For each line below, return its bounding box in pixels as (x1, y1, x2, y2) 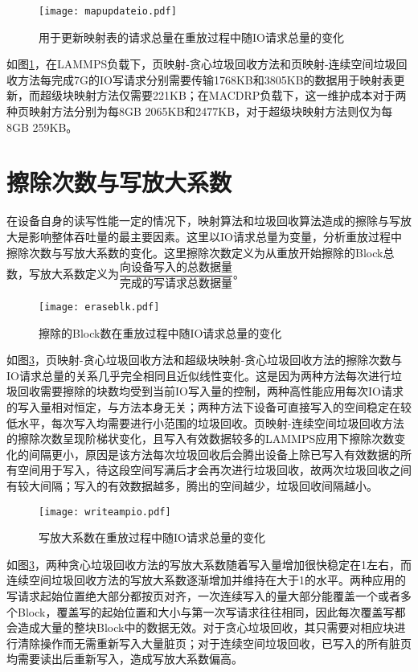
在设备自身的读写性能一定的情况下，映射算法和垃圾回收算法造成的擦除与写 (6, 212, 400, 229)
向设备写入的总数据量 (120, 262, 232, 274)
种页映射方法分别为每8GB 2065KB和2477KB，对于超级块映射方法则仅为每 (6, 103, 393, 120)
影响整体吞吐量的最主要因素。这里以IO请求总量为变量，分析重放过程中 (28, 227, 402, 244)
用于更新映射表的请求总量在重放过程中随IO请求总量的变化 (39, 28, 344, 45)
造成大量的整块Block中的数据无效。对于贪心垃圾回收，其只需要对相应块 (17, 619, 395, 636)
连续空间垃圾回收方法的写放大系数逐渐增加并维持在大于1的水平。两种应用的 (6, 572, 406, 588)
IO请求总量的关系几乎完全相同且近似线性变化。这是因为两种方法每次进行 (6, 367, 391, 383)
